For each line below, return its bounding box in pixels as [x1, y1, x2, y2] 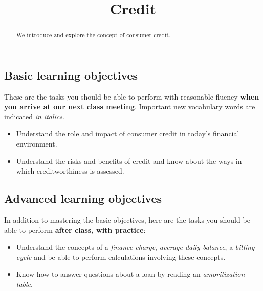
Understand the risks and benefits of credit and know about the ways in [16, 155, 242, 166]
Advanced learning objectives [4, 190, 162, 206]
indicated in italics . [4, 111, 64, 122]
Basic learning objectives [4, 67, 138, 83]
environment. [16, 138, 57, 149]
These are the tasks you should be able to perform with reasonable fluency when [4, 91, 259, 102]
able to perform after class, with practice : [4, 224, 146, 235]
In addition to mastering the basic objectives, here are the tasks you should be [4, 214, 250, 225]
